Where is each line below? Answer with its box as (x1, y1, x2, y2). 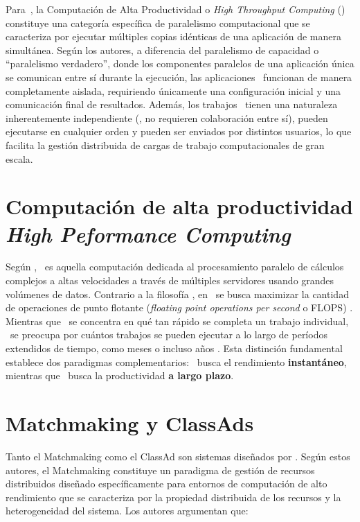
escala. (6, 151, 33, 166)
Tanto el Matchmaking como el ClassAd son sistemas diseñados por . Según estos (6, 449, 350, 463)
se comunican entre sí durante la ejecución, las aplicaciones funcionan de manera (6, 69, 352, 84)
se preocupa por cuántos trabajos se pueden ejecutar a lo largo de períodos (10, 327, 327, 342)
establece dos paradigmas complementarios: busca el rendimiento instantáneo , (6, 354, 347, 369)
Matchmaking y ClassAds (6, 408, 254, 437)
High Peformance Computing (6, 219, 291, 248)
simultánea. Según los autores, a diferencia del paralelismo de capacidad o (6, 42, 319, 57)
